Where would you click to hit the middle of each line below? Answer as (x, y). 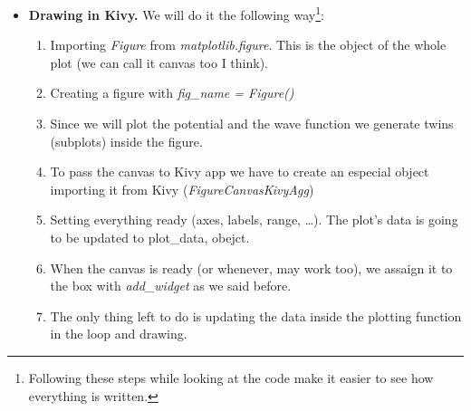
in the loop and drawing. (119, 334)
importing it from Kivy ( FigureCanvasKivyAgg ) (182, 189)
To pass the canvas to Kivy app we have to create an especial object (240, 172)
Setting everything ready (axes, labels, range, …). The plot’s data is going (254, 220)
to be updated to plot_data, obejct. (150, 237)
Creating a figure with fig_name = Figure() (172, 93)
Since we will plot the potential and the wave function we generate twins (252, 124)
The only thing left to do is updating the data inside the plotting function (256, 315)
